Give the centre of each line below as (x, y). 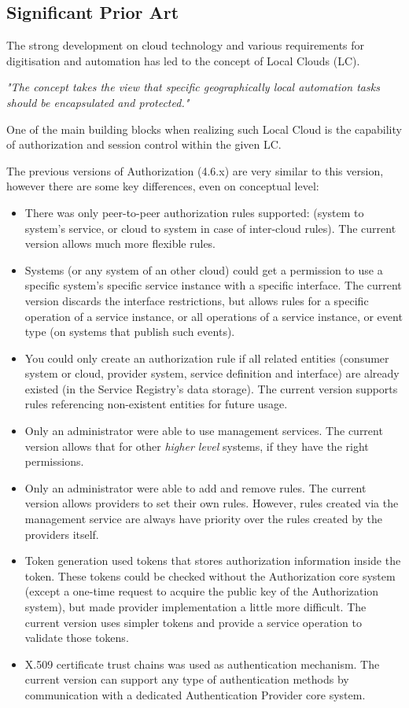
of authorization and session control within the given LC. (144, 144)
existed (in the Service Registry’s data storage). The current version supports (211, 388)
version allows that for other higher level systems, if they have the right (197, 446)
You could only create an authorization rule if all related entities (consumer (207, 358)
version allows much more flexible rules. (120, 243)
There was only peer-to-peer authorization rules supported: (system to (194, 212)
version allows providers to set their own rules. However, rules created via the (212, 503)
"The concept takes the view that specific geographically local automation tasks (193, 87)
